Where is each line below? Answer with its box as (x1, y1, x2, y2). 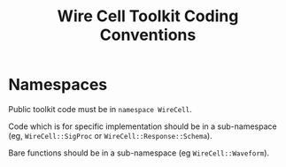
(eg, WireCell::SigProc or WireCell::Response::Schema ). (8, 130, 213, 140)
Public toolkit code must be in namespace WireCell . (8, 103, 192, 114)
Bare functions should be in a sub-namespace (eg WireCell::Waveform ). (8, 148, 270, 158)
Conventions (99, 25, 197, 45)
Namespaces (8, 75, 108, 95)
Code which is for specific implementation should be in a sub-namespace (8, 121, 277, 132)
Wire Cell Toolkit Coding (57, 6, 239, 27)
